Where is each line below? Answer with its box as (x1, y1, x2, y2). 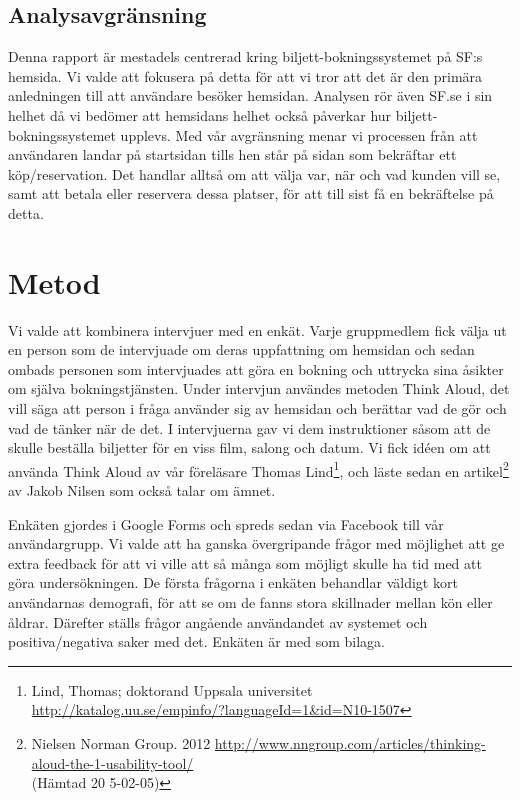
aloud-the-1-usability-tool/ (31, 752, 194, 773)
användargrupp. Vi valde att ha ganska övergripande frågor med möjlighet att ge (8, 533, 505, 554)
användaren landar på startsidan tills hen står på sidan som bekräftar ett (8, 144, 457, 165)
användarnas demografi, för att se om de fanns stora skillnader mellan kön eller (8, 592, 493, 613)
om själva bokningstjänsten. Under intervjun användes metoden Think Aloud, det (8, 378, 510, 399)
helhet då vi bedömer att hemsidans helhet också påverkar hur (8, 104, 392, 125)
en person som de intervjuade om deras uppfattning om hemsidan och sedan (8, 339, 475, 360)
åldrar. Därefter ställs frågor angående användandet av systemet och (8, 611, 428, 632)
